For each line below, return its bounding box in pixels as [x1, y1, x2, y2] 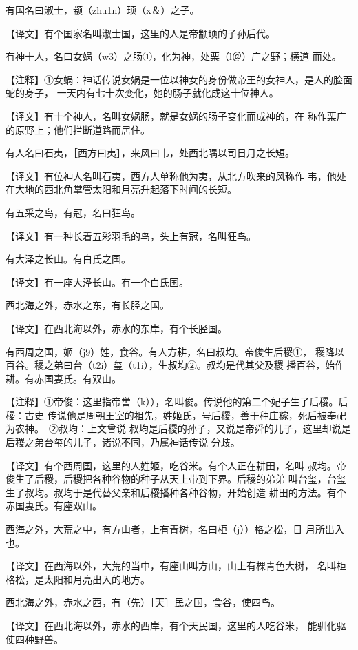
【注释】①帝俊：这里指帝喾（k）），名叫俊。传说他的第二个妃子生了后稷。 [6, 394, 339, 409]
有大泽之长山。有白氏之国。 [6, 252, 131, 266]
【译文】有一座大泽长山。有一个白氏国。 [6, 274, 189, 289]
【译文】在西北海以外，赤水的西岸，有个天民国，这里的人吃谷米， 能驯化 [6, 618, 337, 632]
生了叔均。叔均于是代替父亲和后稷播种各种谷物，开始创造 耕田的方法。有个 [6, 485, 346, 499]
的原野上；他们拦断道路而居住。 [6, 122, 150, 136]
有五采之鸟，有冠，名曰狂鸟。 [6, 205, 140, 219]
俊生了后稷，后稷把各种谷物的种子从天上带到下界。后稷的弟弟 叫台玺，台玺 [6, 471, 346, 486]
